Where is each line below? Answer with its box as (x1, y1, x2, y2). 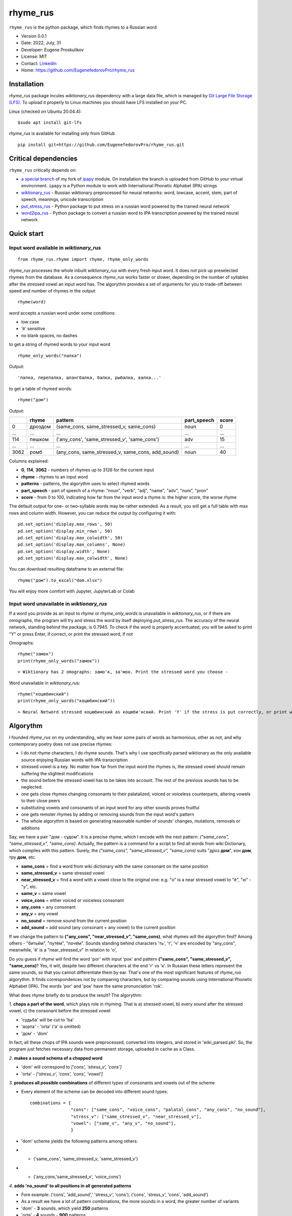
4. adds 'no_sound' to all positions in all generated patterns (9, 1182, 131, 1189)
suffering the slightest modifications (21, 770, 93, 776)
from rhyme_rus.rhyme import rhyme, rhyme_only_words (18, 257, 148, 262)
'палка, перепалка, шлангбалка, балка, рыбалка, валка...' (18, 375, 162, 380)
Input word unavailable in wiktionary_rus (9, 601, 107, 608)
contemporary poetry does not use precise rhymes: (9, 741, 113, 747)
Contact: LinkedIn (21, 60, 57, 66)
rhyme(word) (18, 299, 46, 305)
